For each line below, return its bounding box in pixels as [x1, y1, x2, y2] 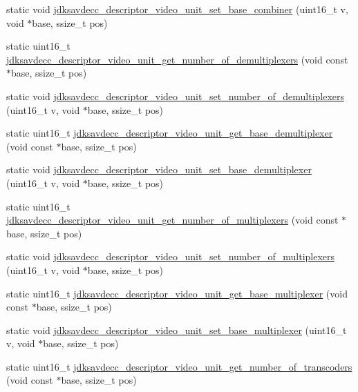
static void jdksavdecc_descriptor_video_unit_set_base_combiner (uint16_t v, [6, 2, 348, 16]
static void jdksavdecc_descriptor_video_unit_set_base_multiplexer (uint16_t [6, 322, 347, 337]
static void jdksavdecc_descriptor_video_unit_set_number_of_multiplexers [6, 249, 335, 264]
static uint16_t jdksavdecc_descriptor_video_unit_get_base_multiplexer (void [6, 286, 348, 300]
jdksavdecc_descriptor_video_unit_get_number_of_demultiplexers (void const [6, 52, 348, 66]
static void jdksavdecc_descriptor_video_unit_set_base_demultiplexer [6, 162, 312, 177]
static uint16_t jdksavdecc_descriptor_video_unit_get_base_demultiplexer [6, 126, 333, 140]
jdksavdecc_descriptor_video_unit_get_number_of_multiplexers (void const [6, 213, 339, 227]
